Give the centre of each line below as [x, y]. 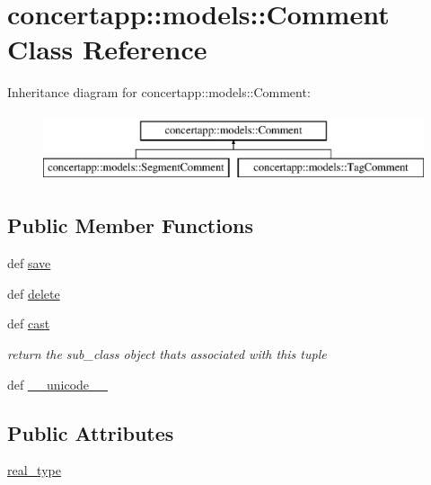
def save [29, 263]
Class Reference [107, 49]
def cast [29, 323]
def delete [34, 293]
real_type [34, 470]
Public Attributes [91, 432]
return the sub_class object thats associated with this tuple [167, 354]
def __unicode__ [58, 384]
